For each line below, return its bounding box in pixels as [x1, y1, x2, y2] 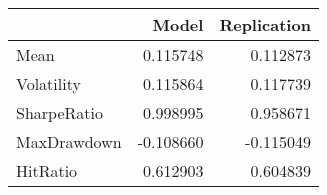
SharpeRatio [16, 101, 103, 124]
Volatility [16, 72, 81, 95]
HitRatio [16, 159, 78, 182]
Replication [219, 13, 311, 36]
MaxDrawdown [16, 130, 122, 153]
